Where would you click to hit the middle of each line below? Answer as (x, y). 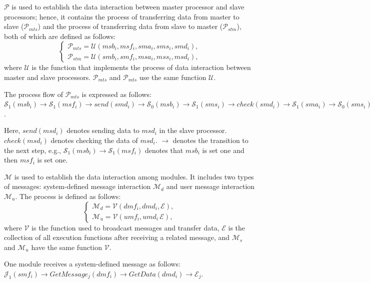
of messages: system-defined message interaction (77, 186)
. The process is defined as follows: (68, 196)
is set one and (223, 150)
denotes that (164, 150)
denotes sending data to (103, 130)
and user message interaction (210, 186)
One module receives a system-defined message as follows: (92, 264)
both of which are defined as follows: (60, 36)
